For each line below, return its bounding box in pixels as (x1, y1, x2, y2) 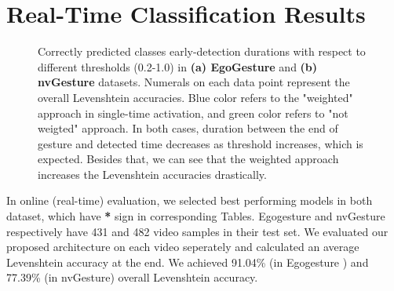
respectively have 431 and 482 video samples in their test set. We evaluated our (6, 223, 389, 239)
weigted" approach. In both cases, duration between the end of (38, 120, 338, 136)
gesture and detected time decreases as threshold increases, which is (38, 135, 363, 151)
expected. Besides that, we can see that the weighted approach (38, 151, 339, 167)
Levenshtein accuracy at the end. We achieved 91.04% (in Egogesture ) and (6, 253, 369, 270)
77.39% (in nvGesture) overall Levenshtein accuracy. (6, 269, 258, 286)
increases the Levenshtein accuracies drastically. (38, 166, 267, 182)
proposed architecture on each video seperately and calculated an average (6, 238, 359, 255)
